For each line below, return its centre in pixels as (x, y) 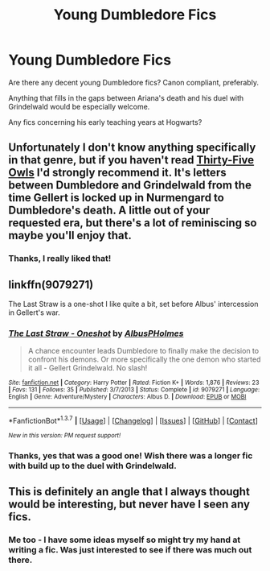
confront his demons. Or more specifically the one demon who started (144, 359)
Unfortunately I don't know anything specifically (132, 148)
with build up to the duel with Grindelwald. (92, 465)
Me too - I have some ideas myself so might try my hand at (125, 540)
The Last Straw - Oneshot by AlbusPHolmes (96, 333)
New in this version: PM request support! (65, 436)
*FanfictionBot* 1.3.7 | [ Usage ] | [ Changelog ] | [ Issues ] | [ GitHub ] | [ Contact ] (133, 420)
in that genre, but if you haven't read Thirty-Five (131, 160)
